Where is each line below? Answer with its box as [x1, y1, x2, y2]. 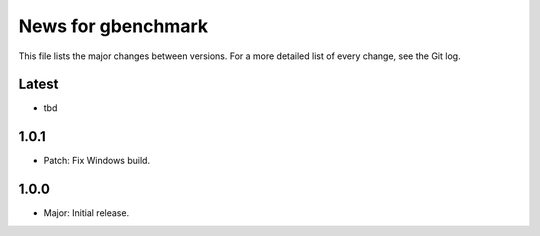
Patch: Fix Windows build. [43, 155, 150, 167]
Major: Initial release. [43, 207, 130, 219]
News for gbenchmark [18, 15, 209, 37]
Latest [18, 76, 59, 93]
